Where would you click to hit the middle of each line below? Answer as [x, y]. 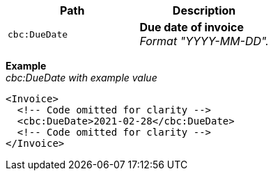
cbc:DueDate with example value [81, 78]
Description [204, 10]
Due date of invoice [192, 27]
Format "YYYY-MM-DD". [204, 41]
